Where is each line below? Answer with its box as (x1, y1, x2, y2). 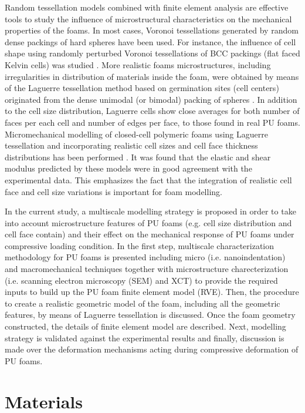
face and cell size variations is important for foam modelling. (5, 185, 222, 197)
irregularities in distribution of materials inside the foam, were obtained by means (5, 70, 299, 82)
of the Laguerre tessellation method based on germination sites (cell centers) (5, 82, 279, 94)
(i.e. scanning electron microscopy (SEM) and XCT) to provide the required (5, 274, 278, 286)
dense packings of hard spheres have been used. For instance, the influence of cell (5, 35, 296, 48)
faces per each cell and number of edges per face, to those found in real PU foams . (5, 116, 300, 128)
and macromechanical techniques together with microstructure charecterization (5, 263, 289, 275)
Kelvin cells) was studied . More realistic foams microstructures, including (5, 58, 271, 70)
